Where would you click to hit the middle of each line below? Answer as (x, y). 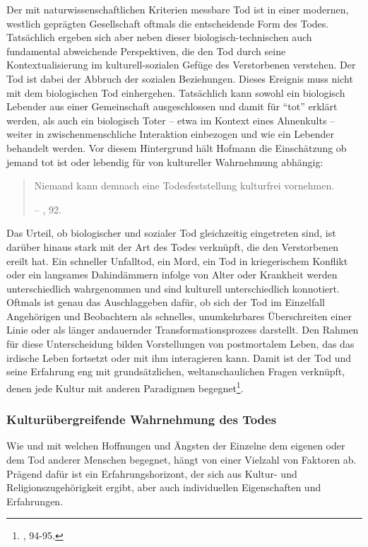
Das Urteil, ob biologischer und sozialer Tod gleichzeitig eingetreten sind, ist (171, 233)
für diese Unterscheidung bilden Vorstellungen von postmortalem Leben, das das (180, 344)
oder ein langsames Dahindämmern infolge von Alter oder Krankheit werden (172, 275)
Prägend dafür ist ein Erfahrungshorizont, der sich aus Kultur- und (152, 473)
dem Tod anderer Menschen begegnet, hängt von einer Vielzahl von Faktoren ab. (182, 459)
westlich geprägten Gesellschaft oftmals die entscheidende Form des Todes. (168, 23)
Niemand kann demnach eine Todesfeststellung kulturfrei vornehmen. (184, 186)
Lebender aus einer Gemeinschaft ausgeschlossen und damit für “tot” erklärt (172, 106)
